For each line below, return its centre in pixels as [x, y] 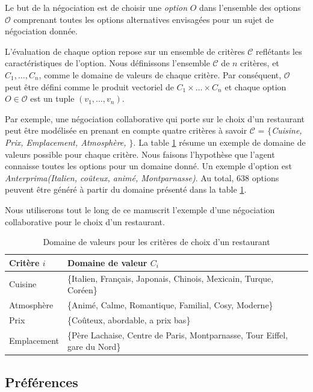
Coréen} [82, 290]
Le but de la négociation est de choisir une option [96, 7]
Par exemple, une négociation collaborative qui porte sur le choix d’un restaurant [155, 118]
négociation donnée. [41, 31]
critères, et [260, 63]
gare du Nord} [94, 347]
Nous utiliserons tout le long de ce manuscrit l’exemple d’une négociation [140, 209]
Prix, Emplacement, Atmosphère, [66, 142]
